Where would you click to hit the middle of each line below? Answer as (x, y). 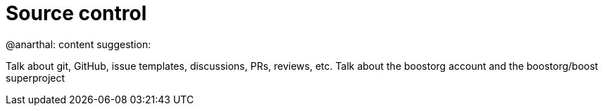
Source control (76, 13)
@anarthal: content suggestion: (78, 44)
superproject (36, 77)
